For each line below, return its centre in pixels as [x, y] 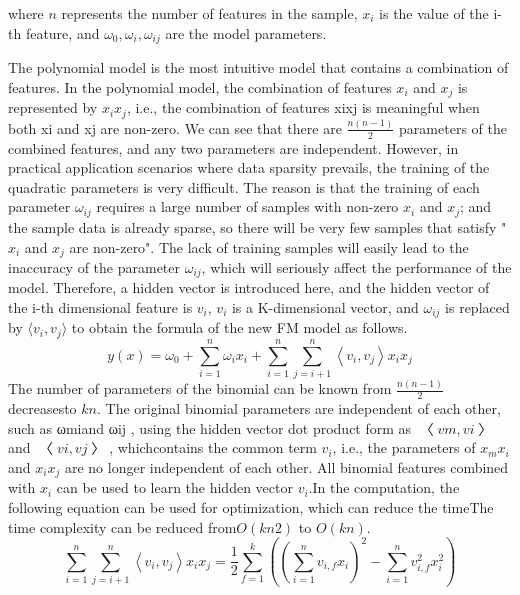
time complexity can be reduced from [122, 526]
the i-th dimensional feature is [100, 307]
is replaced [477, 307]
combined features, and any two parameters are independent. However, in [233, 147]
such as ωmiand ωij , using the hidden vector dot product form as [210, 427]
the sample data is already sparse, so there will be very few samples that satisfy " [257, 226]
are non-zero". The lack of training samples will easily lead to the [269, 246]
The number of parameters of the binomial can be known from [200, 388]
